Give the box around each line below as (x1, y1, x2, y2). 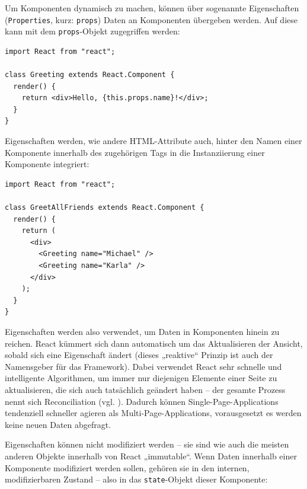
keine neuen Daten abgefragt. (5, 418, 111, 430)
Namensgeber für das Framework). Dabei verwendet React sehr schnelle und (5, 360, 282, 372)
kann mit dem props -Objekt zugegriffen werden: (5, 25, 180, 37)
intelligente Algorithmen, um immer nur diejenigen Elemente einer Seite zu (5, 372, 277, 384)
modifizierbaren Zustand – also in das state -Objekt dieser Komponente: (5, 473, 268, 485)
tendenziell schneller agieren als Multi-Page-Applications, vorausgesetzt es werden (5, 407, 302, 419)
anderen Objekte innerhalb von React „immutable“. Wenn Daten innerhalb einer (5, 449, 297, 462)
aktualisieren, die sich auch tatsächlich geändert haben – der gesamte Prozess (5, 383, 286, 395)
